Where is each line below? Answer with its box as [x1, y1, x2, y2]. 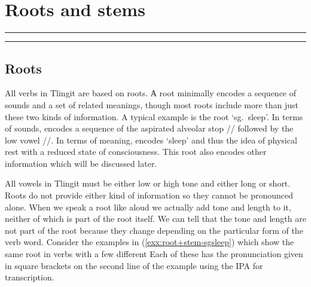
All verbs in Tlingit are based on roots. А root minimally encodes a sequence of [5, 87, 297, 99]
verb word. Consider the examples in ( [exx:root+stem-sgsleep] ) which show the [5, 236, 294, 248]
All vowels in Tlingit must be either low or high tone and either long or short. [5, 177, 291, 190]
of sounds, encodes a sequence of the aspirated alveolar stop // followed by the [5, 122, 294, 135]
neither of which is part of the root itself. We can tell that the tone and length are [5, 212, 306, 225]
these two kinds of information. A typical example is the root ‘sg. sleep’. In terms [5, 110, 303, 123]
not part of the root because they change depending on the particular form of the [5, 224, 303, 236]
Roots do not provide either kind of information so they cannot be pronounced [5, 189, 294, 201]
